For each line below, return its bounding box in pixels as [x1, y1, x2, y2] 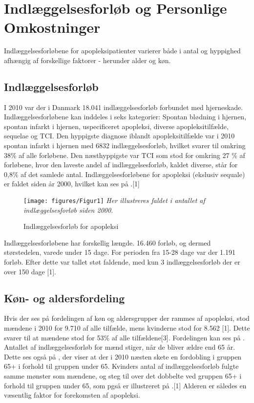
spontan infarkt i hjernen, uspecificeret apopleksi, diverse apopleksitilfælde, [4, 121, 229, 131]
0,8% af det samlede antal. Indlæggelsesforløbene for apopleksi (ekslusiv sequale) [4, 169, 245, 179]
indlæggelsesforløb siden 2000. [23, 204, 113, 215]
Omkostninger [4, 17, 101, 37]
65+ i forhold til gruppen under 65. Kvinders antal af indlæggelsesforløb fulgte [4, 361, 239, 371]
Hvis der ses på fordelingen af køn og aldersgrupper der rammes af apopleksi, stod [4, 313, 250, 323]
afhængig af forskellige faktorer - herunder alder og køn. [4, 55, 171, 65]
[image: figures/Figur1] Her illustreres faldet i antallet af [23, 195, 205, 205]
